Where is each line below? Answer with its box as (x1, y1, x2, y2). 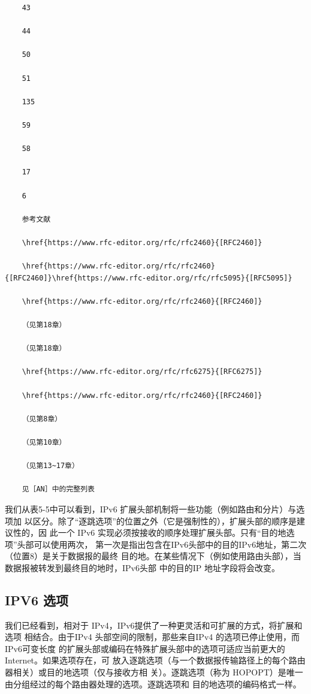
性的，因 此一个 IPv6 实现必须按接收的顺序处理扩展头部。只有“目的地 (13, 526, 286, 539)
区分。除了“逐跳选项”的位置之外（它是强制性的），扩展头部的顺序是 (32, 514, 297, 527)
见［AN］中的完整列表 (22, 485, 95, 494)
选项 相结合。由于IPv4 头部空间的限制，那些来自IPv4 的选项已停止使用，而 (5, 630, 300, 643)
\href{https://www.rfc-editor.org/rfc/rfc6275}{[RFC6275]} (22, 367, 262, 376)
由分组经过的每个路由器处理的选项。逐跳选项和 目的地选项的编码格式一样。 (5, 677, 301, 690)
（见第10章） (22, 437, 67, 446)
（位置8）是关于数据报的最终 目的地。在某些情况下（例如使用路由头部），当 (5, 550, 301, 562)
